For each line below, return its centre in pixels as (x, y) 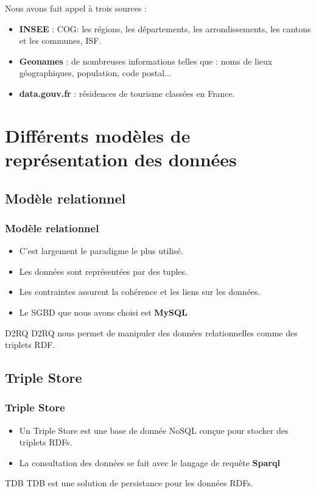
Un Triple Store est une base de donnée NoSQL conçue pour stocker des (154, 430)
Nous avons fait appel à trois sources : (76, 8)
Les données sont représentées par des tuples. (103, 271)
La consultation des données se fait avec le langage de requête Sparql (149, 462)
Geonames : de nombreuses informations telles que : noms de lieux (146, 61)
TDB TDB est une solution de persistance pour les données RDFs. (129, 483)
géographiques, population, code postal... (95, 73)
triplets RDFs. (46, 442)
